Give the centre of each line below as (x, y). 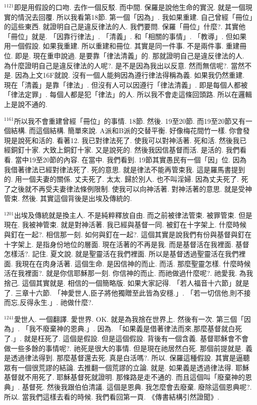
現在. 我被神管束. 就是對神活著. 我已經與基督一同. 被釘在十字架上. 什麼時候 (125, 225)
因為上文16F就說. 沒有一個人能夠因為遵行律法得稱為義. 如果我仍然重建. (130, 75)
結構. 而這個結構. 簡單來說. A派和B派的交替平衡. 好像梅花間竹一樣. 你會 (127, 130)
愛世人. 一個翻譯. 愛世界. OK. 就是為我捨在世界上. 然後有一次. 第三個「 (129, 319)
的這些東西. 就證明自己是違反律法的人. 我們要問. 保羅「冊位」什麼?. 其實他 (125, 26)
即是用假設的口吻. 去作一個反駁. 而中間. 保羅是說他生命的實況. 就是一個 (130, 7)
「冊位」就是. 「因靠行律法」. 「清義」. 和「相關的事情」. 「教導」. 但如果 (125, 36)
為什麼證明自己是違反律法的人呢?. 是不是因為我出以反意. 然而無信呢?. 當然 (124, 65)
